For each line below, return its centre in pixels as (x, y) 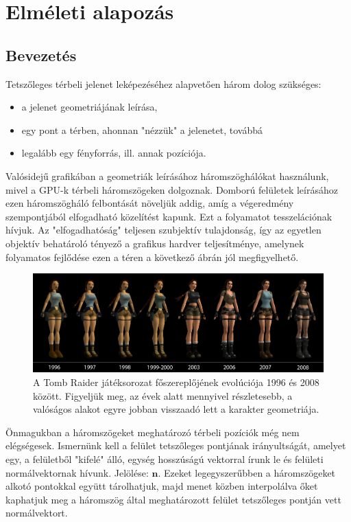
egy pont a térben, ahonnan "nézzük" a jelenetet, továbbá (142, 129)
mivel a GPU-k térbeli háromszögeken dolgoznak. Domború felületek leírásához (172, 189)
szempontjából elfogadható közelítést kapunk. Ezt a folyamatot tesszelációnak (169, 216)
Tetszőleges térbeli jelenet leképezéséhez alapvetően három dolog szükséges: (164, 83)
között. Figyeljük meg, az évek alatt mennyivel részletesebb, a (163, 395)
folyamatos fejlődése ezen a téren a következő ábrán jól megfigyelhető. (152, 257)
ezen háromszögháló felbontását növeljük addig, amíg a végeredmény (150, 203)
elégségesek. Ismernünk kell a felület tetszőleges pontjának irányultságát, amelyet (176, 445)
